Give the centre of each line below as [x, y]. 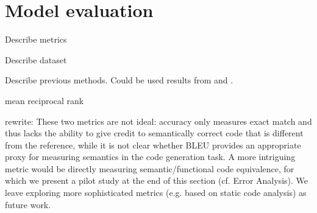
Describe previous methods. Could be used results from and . [119, 80]
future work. [28, 204]
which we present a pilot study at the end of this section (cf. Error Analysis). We [157, 180]
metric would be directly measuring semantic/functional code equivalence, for [150, 168]
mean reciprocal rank [45, 100]
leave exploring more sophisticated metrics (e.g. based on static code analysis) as [156, 193]
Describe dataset [36, 59]
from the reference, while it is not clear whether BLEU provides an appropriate [153, 145]
